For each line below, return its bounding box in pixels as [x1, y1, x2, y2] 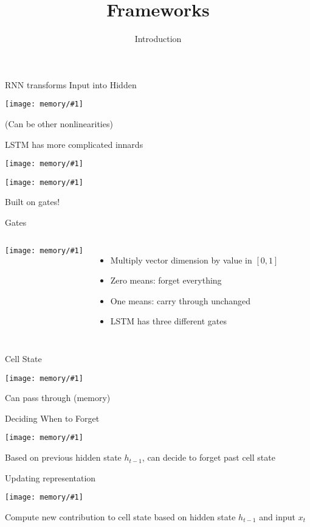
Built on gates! [5, 195, 60, 208]
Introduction [134, 32, 182, 45]
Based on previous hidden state [5, 451, 122, 464]
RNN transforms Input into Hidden [5, 78, 137, 91]
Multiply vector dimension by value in [110, 253, 252, 266]
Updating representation [5, 471, 96, 484]
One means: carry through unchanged [110, 294, 251, 307]
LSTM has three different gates [110, 315, 227, 327]
